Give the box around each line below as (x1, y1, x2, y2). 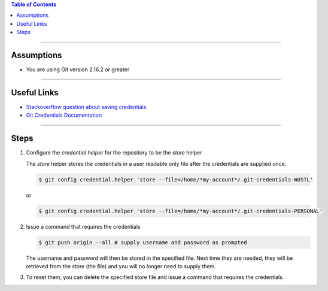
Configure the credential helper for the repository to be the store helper (26, 149, 202, 156)
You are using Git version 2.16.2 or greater (26, 66, 130, 73)
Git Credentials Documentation (26, 111, 102, 119)
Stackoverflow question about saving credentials (26, 103, 147, 110)
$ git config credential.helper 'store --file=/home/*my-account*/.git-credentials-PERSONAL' (38, 207, 323, 214)
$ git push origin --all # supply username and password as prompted (38, 239, 247, 245)
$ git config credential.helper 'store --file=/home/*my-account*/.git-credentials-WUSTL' (38, 176, 314, 183)
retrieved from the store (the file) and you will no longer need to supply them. (26, 262, 217, 269)
